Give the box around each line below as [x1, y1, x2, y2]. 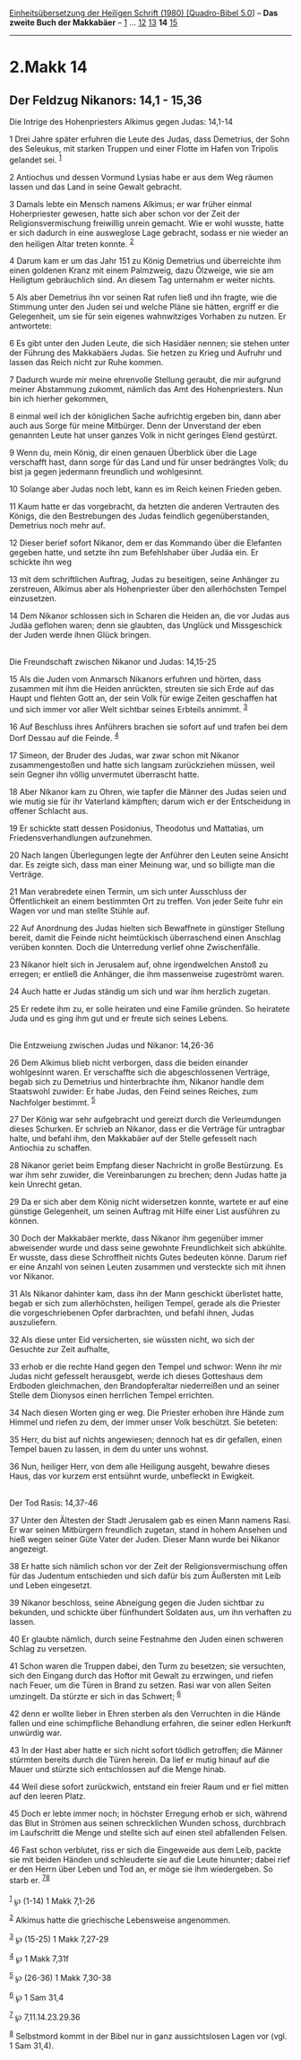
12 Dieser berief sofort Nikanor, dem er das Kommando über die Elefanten [9, 537, 282, 548]
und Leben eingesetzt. [9, 1580, 92, 1591]
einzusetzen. [9, 593, 56, 604]
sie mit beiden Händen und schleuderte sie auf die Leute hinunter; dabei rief [9, 1854, 291, 1864]
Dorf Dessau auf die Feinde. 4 [9, 730, 119, 743]
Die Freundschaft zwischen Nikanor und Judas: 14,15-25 [9, 657, 217, 668]
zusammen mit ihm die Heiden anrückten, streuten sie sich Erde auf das [9, 684, 275, 694]
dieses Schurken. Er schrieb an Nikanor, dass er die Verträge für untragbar [9, 1123, 286, 1134]
